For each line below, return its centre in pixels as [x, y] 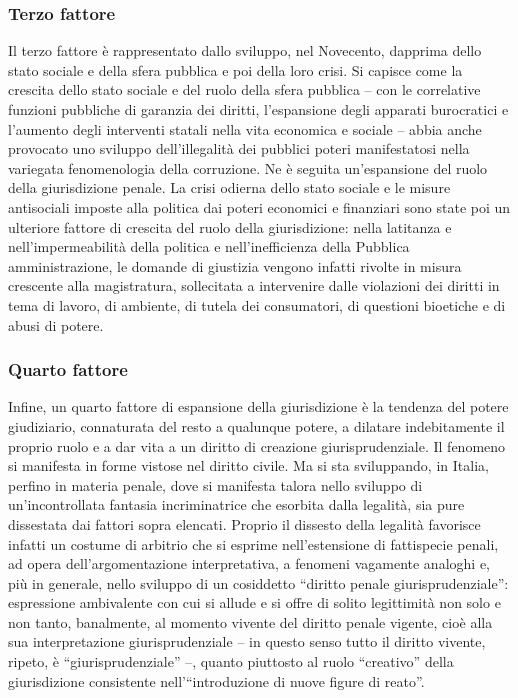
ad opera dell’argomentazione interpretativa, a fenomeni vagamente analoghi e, [249, 563]
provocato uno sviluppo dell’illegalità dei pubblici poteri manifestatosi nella [239, 148]
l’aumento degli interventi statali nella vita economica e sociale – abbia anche [245, 128]
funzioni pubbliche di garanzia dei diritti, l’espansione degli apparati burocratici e [258, 109]
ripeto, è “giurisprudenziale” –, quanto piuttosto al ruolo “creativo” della [231, 661]
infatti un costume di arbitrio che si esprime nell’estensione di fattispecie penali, [253, 543]
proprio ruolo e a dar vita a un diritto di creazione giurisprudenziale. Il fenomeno [257, 445]
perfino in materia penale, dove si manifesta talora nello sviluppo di [215, 484]
